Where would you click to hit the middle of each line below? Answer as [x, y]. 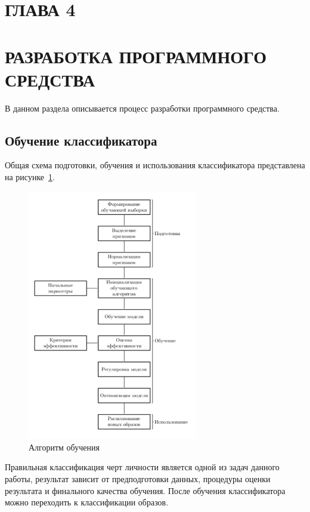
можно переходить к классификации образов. [87, 502]
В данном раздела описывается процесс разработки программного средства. [142, 108]
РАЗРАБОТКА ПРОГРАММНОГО [136, 56]
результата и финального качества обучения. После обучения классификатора [145, 490]
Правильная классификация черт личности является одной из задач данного [142, 467]
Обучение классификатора [81, 140]
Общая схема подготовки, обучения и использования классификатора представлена [155, 165]
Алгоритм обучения [64, 447]
